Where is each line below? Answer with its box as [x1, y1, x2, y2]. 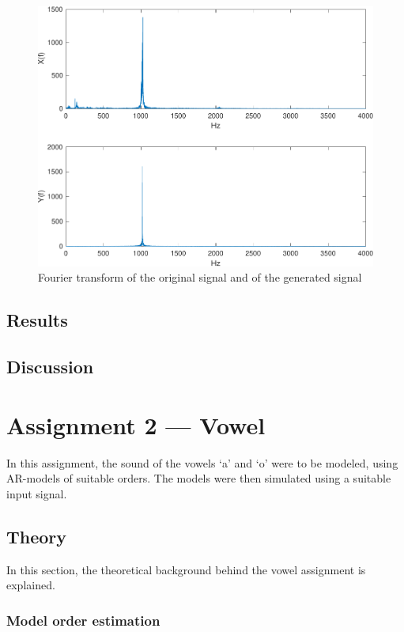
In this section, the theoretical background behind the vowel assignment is [6, 561, 366, 577]
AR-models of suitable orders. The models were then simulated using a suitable [6, 470, 391, 486]
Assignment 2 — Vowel [6, 408, 266, 441]
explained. [6, 577, 55, 593]
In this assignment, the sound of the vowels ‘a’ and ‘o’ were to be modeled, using [6, 454, 398, 471]
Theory [6, 524, 67, 548]
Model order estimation [6, 610, 160, 630]
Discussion [6, 354, 94, 379]
